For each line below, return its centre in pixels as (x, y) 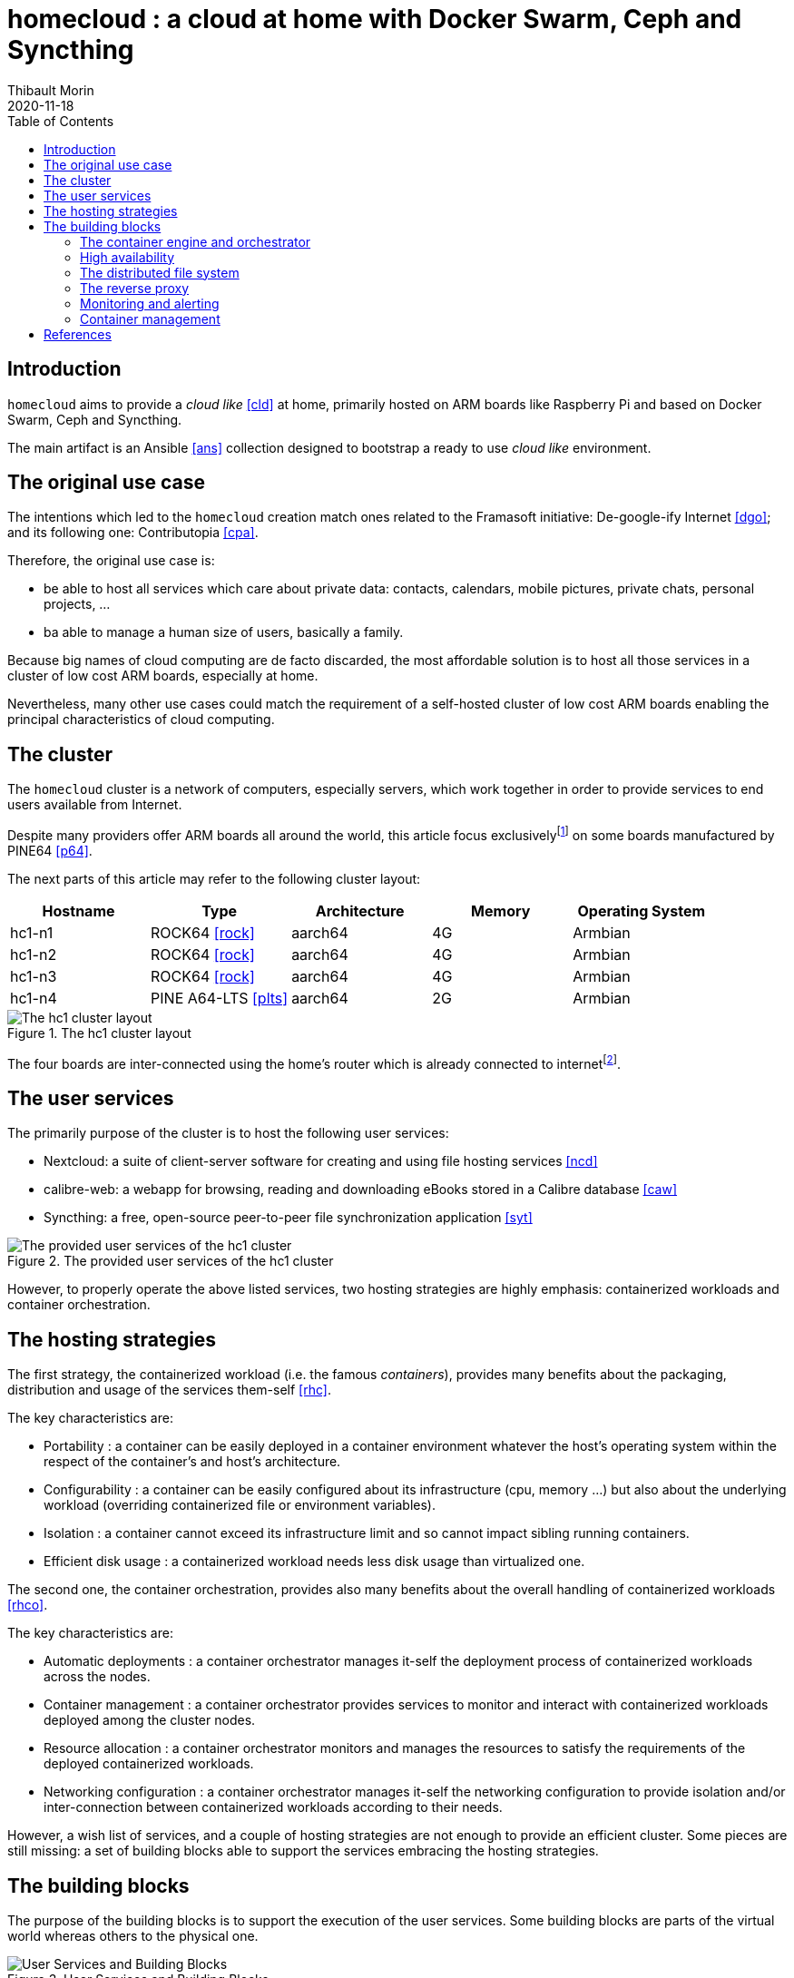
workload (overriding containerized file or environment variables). (240, 1505)
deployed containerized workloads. (149, 1764)
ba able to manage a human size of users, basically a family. (224, 632)
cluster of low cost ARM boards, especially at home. (163, 676)
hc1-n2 (34, 954)
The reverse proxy (135, 288)
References (78, 334)
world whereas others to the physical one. (133, 1936)
